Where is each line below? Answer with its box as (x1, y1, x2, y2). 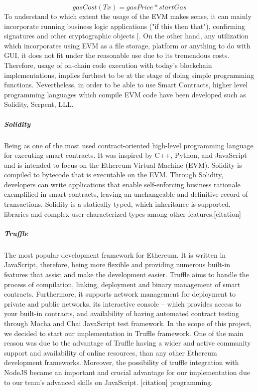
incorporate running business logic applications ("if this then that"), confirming (4, 20, 245, 31)
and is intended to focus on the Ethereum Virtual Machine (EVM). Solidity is (4, 159, 242, 170)
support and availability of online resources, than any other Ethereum (4, 347, 217, 358)
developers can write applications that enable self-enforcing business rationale (4, 179, 241, 189)
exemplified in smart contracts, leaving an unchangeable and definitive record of (4, 189, 248, 199)
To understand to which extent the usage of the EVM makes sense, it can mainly (4, 11, 252, 21)
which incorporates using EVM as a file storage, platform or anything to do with (4, 40, 251, 50)
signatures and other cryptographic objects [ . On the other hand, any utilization (4, 30, 249, 41)
